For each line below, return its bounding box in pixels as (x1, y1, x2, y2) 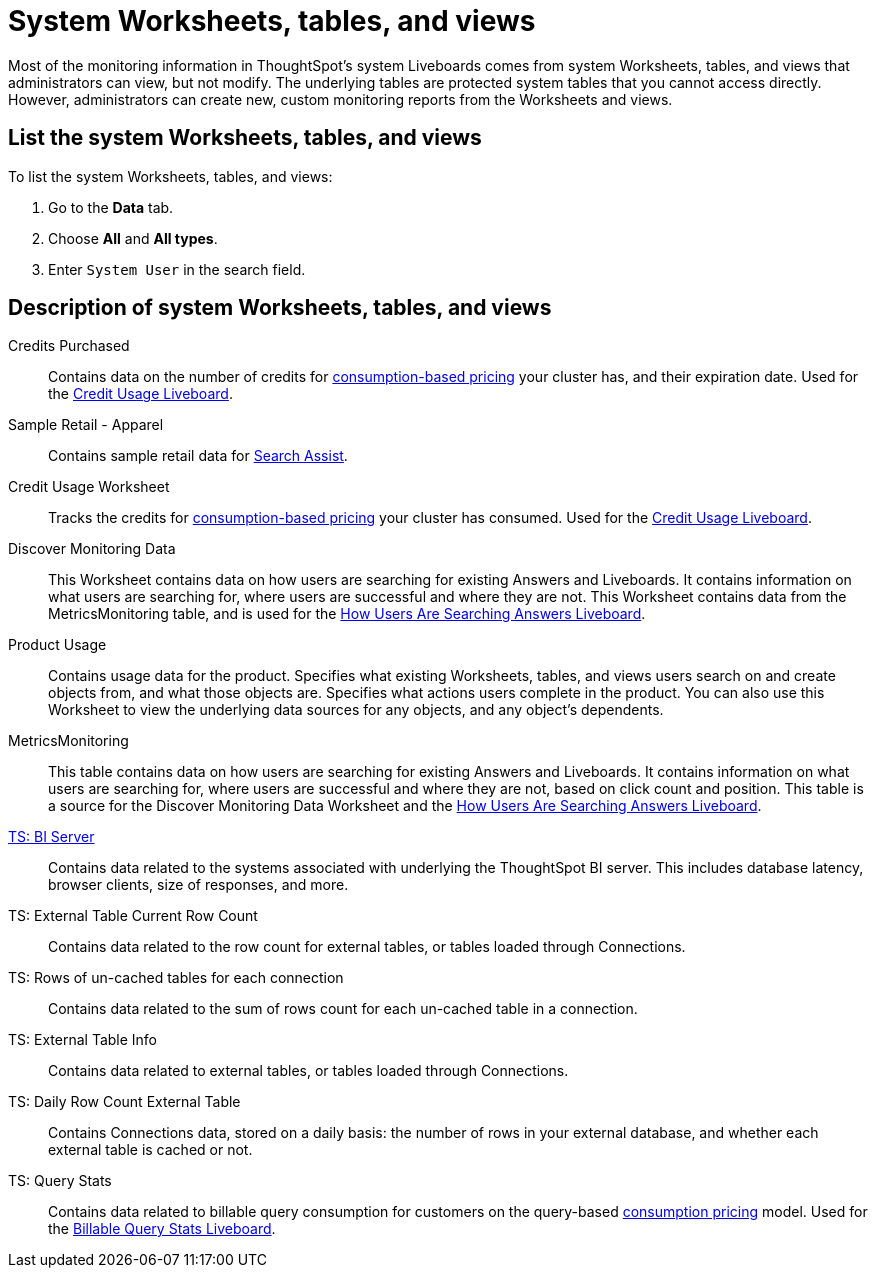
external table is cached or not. (48, 1141, 253, 1159)
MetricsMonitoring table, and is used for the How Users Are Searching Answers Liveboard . (48, 605, 646, 623)
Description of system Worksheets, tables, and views (8, 295, 552, 321)
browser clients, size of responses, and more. (48, 876, 349, 894)
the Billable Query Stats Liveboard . (48, 1220, 276, 1238)
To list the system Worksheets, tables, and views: (8, 167, 333, 185)
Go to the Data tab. (48, 198, 174, 216)
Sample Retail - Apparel (8, 416, 164, 434)
